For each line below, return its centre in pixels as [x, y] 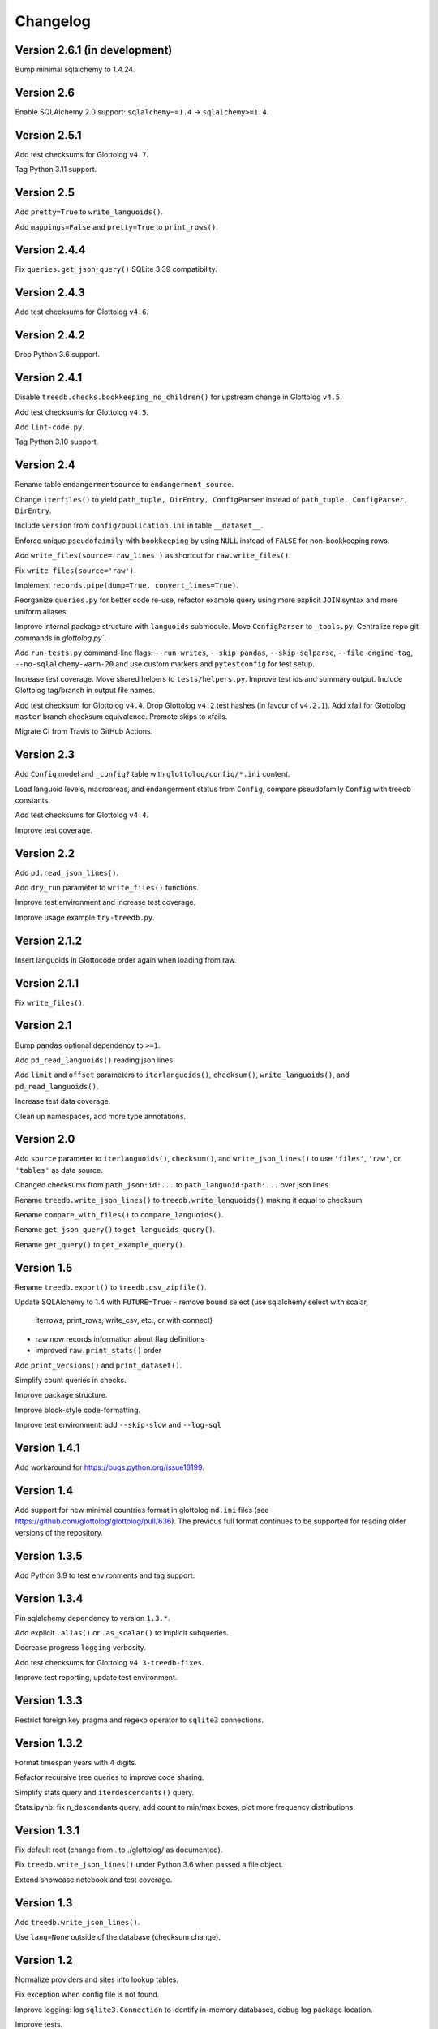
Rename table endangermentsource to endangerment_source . [125, 485]
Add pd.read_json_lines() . [67, 872]
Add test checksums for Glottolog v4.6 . [82, 312]
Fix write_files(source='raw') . [76, 570]
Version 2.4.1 [49, 378]
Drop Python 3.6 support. [58, 355]
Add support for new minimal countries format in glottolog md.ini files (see [142, 1510]
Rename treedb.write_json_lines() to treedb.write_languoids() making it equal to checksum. [190, 1200]
